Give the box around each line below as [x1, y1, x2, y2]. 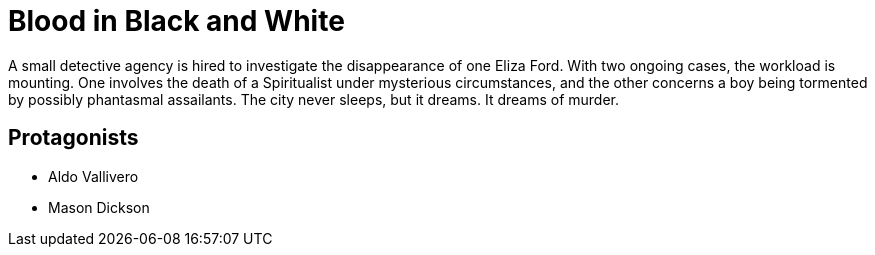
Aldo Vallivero [48, 167, 139, 185]
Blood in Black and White [8, 4, 345, 38]
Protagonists [8, 125, 139, 151]
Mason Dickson [48, 198, 150, 216]
